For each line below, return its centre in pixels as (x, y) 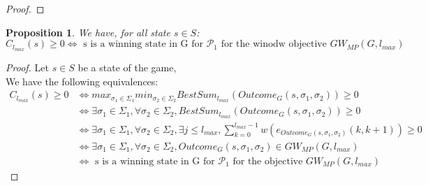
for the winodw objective (274, 44)
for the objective (268, 161)
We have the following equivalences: (82, 81)
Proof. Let (27, 67)
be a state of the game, (127, 67)
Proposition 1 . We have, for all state (88, 32)
